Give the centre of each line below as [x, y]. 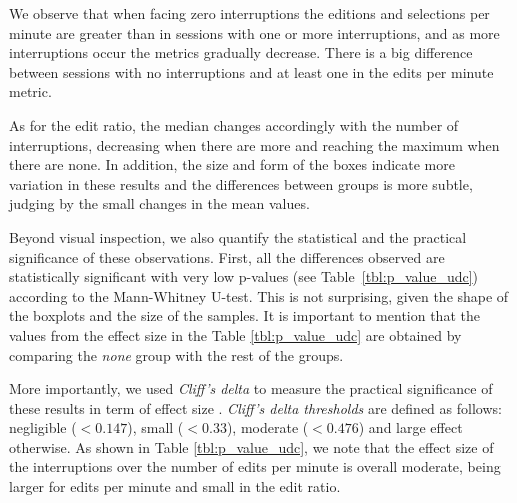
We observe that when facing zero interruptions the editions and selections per [249, 13]
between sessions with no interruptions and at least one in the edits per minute [251, 71]
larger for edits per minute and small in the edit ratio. [175, 486]
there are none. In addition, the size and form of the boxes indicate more [232, 164]
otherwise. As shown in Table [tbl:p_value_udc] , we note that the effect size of [251, 446]
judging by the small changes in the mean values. [159, 203]
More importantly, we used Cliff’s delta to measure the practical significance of [251, 388]
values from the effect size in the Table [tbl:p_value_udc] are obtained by [235, 334]
